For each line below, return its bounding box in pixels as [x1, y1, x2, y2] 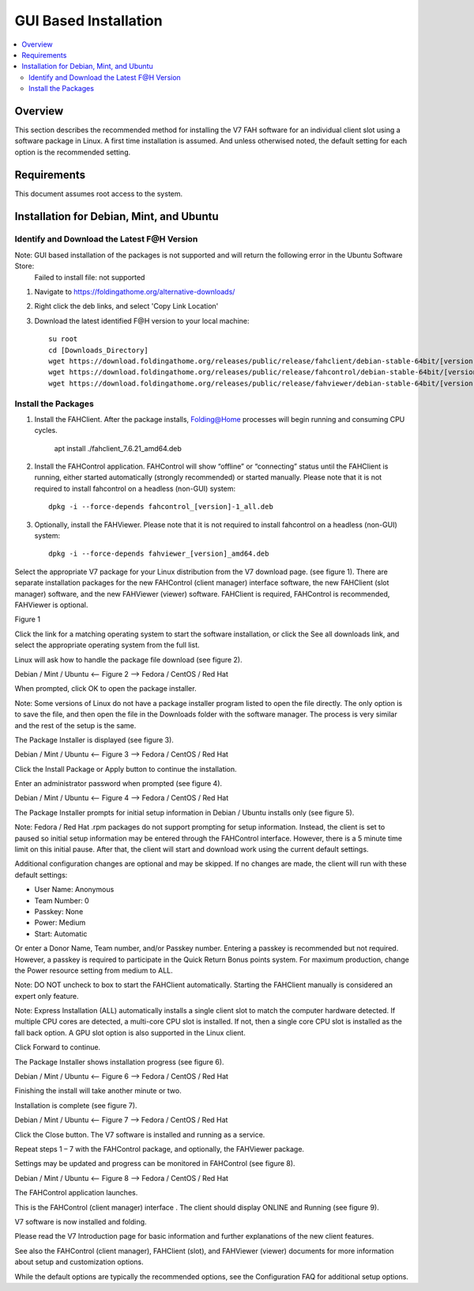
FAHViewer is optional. [14, 600, 88, 609]
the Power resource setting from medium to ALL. [14, 966, 173, 975]
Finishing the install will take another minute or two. [14, 1086, 182, 1095]
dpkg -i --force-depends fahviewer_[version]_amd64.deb [48, 549, 269, 558]
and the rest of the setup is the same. [14, 720, 137, 730]
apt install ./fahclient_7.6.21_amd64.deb [54, 443, 182, 453]
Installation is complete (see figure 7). [14, 1100, 137, 1110]
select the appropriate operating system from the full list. [14, 640, 201, 650]
